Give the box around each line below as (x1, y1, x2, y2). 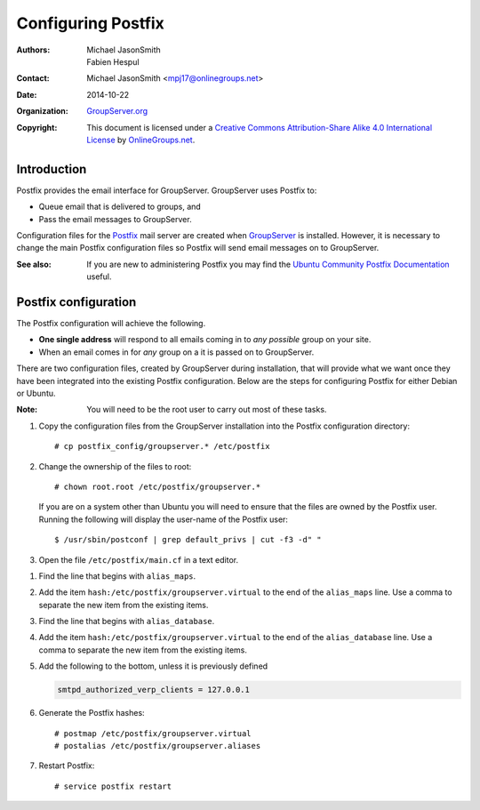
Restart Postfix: (38, 760, 95, 771)
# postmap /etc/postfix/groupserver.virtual (54, 728, 252, 738)
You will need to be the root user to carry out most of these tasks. (86, 405, 327, 415)
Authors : (16, 44, 51, 55)
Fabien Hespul (86, 56, 140, 67)
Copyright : (16, 122, 58, 132)
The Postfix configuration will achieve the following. (16, 318, 206, 329)
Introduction (16, 161, 87, 177)
